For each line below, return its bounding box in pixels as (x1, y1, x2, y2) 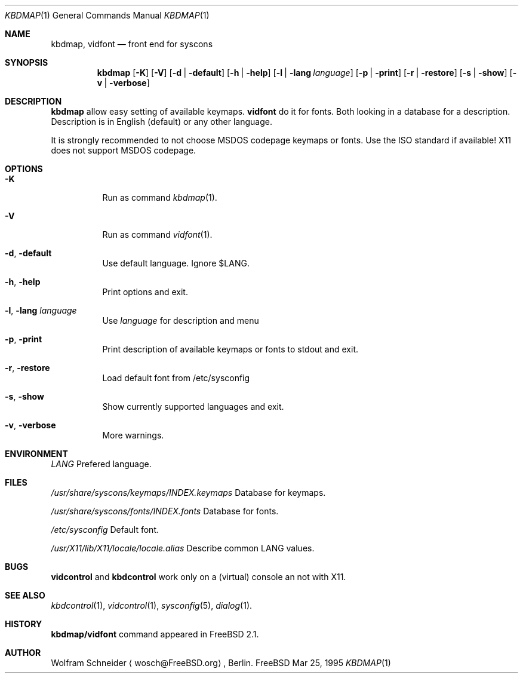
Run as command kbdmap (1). (102, 192, 217, 203)
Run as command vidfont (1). (102, 229, 213, 240)
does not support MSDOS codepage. (51, 145, 196, 155)
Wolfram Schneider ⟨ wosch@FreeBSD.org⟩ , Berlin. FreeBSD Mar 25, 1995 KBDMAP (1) (51, 658, 391, 668)
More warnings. (102, 430, 164, 440)
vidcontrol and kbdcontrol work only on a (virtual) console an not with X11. (51, 572, 346, 582)
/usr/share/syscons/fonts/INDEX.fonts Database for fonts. (51, 506, 279, 516)
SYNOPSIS (5, 57, 48, 68)
